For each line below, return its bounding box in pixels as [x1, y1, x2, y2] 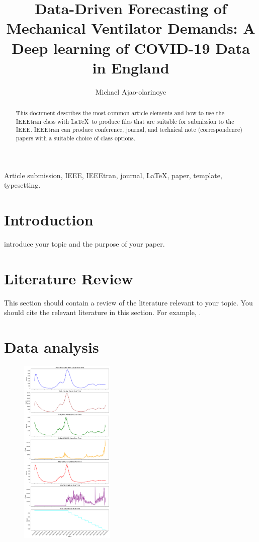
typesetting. [4, 180, 41, 190]
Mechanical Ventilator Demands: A [6, 18, 255, 38]
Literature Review [4, 268, 133, 288]
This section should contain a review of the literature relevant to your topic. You [4, 297, 253, 307]
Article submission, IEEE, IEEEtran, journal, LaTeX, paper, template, [4, 170, 222, 180]
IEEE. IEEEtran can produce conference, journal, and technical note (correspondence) [16, 125, 242, 134]
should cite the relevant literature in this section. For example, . [4, 307, 201, 318]
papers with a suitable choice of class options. [16, 134, 135, 142]
